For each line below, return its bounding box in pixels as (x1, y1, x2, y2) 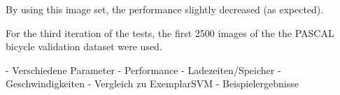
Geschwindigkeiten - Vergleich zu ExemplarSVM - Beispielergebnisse (6, 76, 299, 91)
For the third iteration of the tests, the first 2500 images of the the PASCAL (6, 25, 334, 40)
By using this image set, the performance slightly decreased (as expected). (6, 2, 324, 16)
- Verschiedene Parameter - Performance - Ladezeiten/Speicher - (6, 62, 281, 77)
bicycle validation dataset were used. (6, 39, 162, 54)
